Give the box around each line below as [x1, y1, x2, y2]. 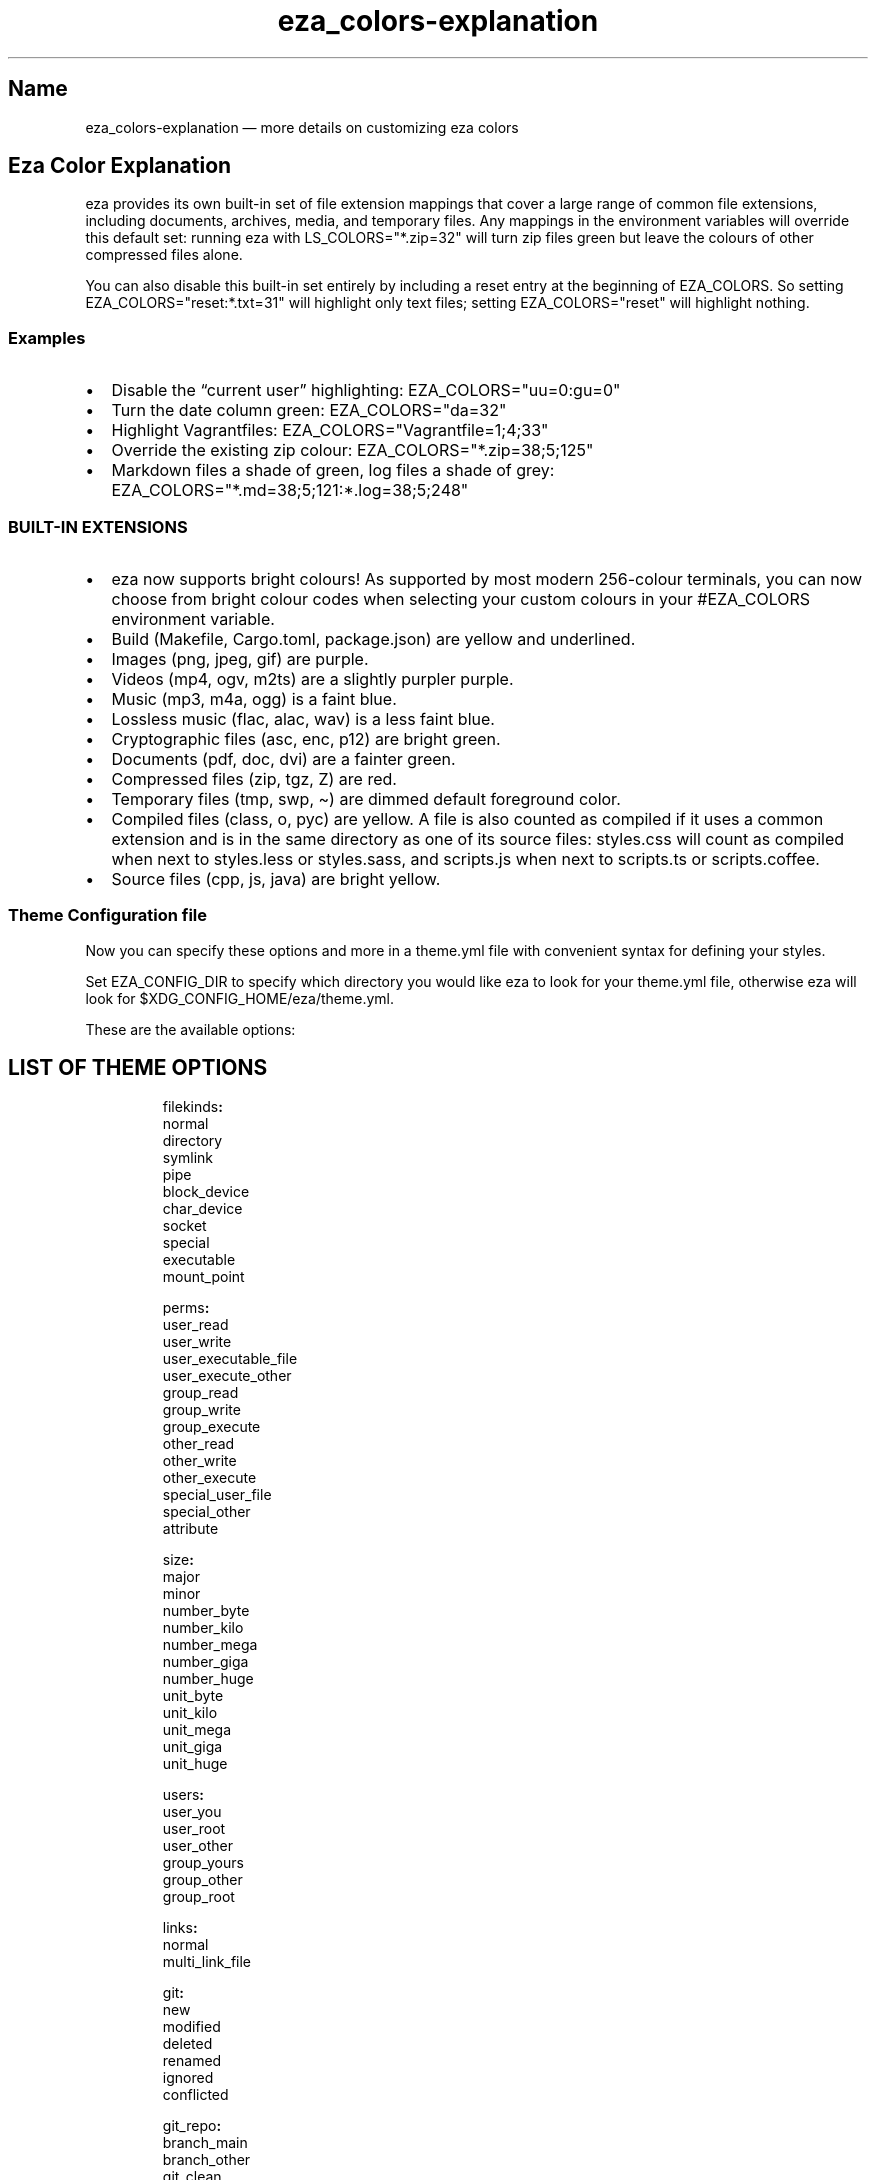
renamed [162, 2051, 222, 2069]
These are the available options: [85, 1020, 296, 1038]
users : [162, 1785, 204, 1803]
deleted [162, 2034, 213, 2052]
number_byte [162, 1601, 250, 1619]
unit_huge [162, 1754, 228, 1772]
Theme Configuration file [8, 905, 208, 926]
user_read [162, 1315, 229, 1333]
